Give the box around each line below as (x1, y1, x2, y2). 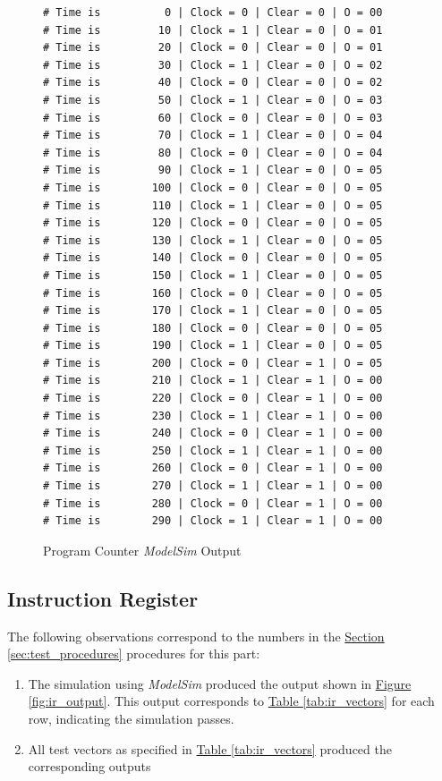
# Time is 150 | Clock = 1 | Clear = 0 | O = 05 (43, 268, 383, 282)
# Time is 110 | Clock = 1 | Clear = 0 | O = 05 (43, 199, 383, 212)
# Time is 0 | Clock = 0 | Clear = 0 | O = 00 (43, 6, 383, 19)
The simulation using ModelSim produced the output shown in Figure (28, 674, 412, 692)
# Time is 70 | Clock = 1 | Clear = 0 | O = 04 (43, 129, 383, 142)
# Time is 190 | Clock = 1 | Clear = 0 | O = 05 (43, 339, 383, 352)
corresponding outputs (28, 757, 151, 776)
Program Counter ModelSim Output (43, 540, 242, 559)
